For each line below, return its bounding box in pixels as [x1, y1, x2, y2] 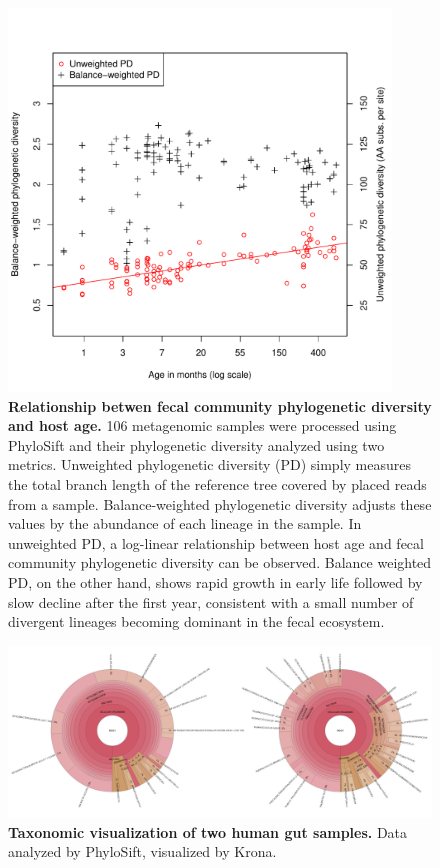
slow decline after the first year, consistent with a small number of [8, 591, 414, 612]
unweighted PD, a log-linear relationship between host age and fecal [8, 532, 424, 553]
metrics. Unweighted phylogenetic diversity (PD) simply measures [8, 454, 411, 475]
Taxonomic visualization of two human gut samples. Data [8, 821, 408, 842]
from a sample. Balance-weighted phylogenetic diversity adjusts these [8, 493, 432, 514]
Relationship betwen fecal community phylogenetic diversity [8, 395, 432, 416]
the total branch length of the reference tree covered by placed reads [8, 473, 427, 494]
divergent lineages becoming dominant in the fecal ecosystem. [8, 611, 385, 632]
